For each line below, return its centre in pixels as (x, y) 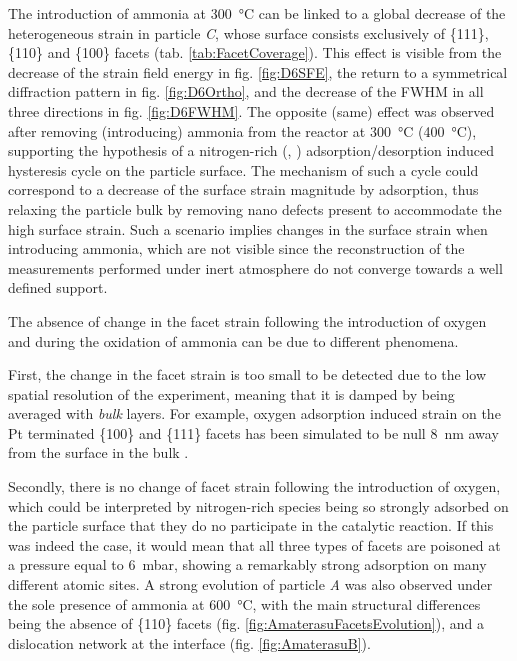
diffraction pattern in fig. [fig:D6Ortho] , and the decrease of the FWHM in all (246, 91)
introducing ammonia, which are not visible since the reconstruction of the (236, 248)
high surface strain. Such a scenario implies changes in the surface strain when (248, 228)
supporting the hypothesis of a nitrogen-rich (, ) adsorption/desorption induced (251, 150)
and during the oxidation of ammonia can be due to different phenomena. (233, 340)
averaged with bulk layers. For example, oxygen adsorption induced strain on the (254, 413)
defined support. (58, 287)
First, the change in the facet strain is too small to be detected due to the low (247, 374)
